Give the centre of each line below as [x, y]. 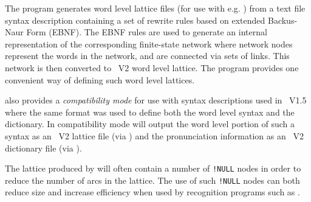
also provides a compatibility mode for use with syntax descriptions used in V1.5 [156, 100]
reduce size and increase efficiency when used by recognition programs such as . [152, 192]
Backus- [282, 20]
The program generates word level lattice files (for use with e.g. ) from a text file [155, 8]
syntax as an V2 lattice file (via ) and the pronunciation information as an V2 [154, 135]
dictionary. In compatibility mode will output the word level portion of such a [150, 124]
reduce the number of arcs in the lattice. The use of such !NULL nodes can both [152, 180]
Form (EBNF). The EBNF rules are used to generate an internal [147, 32]
